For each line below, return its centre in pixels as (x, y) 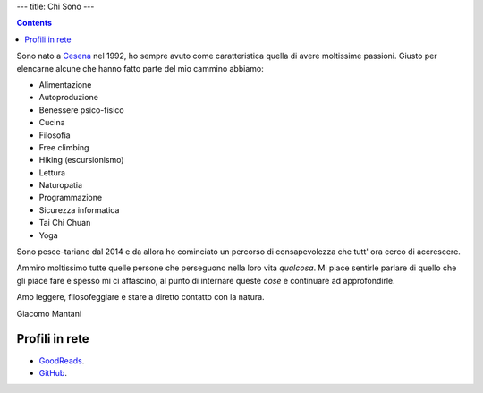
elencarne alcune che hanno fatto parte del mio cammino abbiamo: (140, 68)
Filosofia (55, 135)
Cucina (52, 123)
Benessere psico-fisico (81, 110)
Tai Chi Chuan (65, 223)
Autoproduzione (68, 98)
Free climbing (64, 147)
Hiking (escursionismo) (81, 160)
